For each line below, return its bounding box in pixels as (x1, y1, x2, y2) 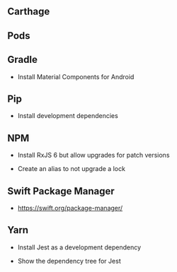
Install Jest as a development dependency (17, 243, 142, 252)
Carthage (7, 6, 50, 18)
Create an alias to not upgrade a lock (17, 165, 126, 173)
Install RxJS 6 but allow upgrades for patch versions (17, 151, 170, 160)
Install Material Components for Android (17, 72, 135, 81)
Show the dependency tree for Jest (17, 256, 122, 265)
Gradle (7, 54, 38, 66)
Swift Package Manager (7, 185, 115, 197)
